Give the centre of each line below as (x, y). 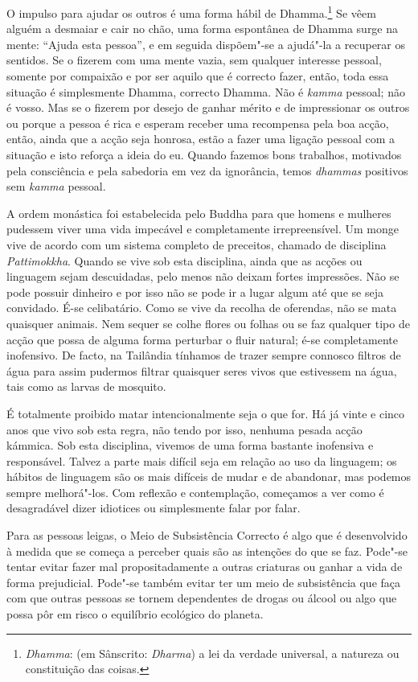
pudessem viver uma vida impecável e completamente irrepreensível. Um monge (203, 229)
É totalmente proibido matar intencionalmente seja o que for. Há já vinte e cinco (206, 413)
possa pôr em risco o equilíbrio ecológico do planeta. (135, 614)
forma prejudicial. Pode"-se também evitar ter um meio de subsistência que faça (204, 582)
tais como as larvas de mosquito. (86, 386)
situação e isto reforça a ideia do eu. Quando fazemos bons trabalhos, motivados (204, 154)
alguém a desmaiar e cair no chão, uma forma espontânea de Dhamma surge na (203, 29)
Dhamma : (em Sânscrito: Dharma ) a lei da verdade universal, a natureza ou (212, 653)
